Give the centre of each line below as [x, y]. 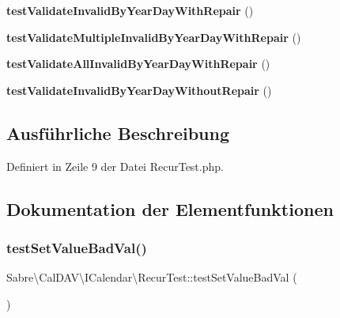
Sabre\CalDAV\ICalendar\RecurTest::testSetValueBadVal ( [152, 277]
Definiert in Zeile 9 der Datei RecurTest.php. [115, 166]
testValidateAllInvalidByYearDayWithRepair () [138, 64]
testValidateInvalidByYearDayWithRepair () [130, 10]
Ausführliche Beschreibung [118, 132]
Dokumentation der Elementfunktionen [170, 208]
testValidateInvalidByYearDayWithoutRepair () [139, 90]
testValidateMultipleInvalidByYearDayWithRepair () [154, 37]
